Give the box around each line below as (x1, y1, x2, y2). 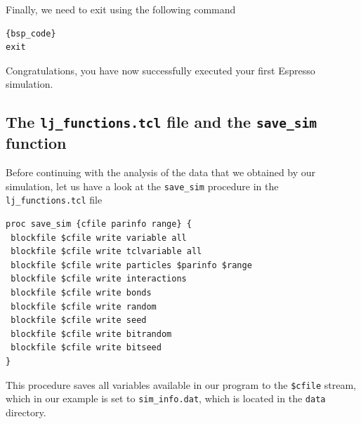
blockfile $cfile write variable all (11, 232, 187, 243)
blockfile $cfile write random (11, 301, 157, 312)
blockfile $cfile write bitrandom (11, 329, 172, 339)
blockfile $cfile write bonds (11, 288, 152, 298)
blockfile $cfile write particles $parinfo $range (11, 260, 252, 270)
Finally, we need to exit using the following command (6, 2, 236, 16)
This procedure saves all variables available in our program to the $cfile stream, (6, 377, 356, 392)
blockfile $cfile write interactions (11, 274, 187, 284)
